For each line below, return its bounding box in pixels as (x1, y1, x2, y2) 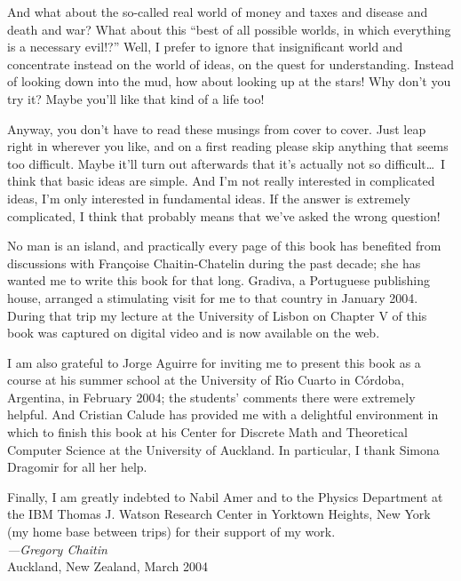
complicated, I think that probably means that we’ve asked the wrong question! (7, 206, 441, 225)
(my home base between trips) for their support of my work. (7, 522, 336, 541)
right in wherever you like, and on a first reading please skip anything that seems (7, 137, 449, 155)
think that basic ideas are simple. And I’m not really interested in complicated (7, 171, 435, 190)
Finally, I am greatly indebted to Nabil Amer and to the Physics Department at (7, 487, 443, 505)
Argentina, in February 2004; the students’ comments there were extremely (7, 387, 416, 406)
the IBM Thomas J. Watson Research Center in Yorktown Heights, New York (7, 505, 431, 523)
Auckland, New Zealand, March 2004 (7, 557, 208, 576)
